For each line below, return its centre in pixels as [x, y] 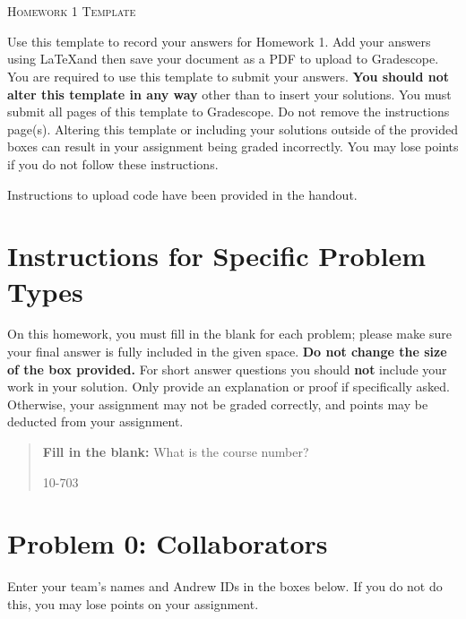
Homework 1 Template [72, 11]
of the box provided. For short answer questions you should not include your [227, 369]
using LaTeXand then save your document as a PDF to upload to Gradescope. [223, 59]
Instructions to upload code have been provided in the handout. [182, 194]
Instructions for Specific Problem [216, 256]
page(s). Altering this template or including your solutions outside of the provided [233, 129]
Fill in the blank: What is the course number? [176, 451]
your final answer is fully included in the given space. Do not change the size [227, 352]
